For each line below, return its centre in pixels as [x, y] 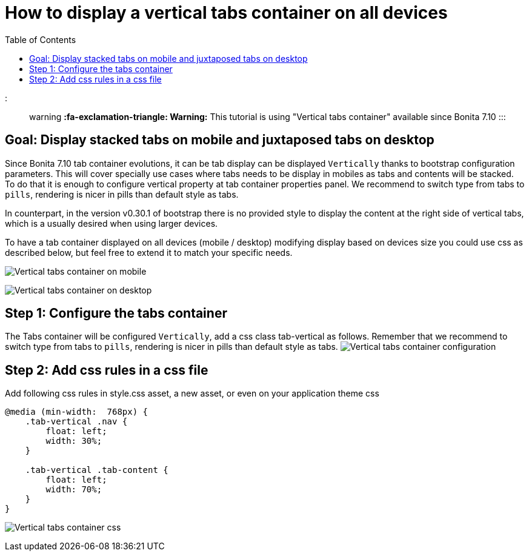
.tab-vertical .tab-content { [97, 470]
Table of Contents [41, 39]
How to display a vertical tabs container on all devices [226, 13]
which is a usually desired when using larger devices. [111, 223]
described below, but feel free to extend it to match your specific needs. [149, 252]
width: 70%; [74, 490]
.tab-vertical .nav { [76, 422]
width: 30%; [74, 441]
